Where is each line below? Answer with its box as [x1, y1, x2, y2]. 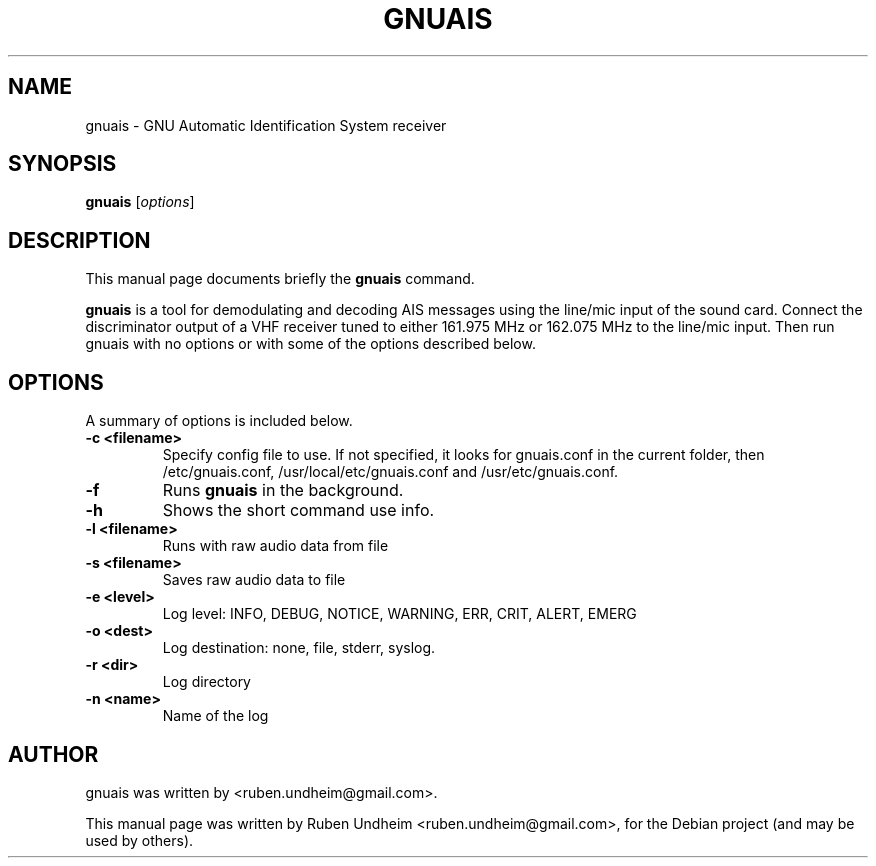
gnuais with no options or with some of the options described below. [85, 335, 536, 353]
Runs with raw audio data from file [162, 537, 389, 555]
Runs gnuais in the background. [162, 480, 404, 501]
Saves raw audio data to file [162, 571, 346, 589]
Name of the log [162, 707, 269, 725]
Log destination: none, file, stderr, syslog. [162, 639, 436, 657]
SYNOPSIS [8, 151, 117, 177]
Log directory [162, 673, 251, 691]
